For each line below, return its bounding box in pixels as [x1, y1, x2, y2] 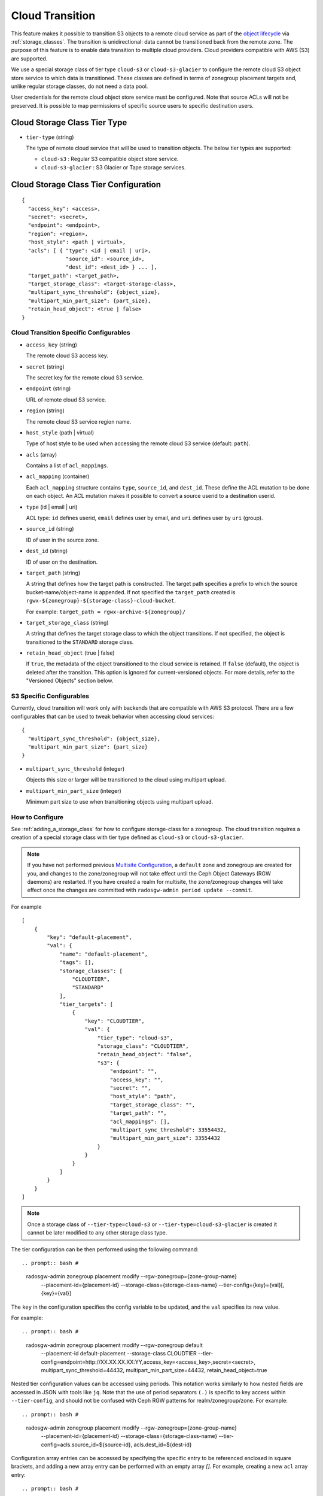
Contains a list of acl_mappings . [26, 462, 109, 469]
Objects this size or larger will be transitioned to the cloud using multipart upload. [26, 776, 227, 783]
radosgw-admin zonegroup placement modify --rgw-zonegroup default [26, 1341, 203, 1349]
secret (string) [26, 363, 65, 370]
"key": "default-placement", [47, 934, 133, 941]
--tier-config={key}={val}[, [218, 1281, 285, 1288]
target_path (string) [26, 569, 81, 576]
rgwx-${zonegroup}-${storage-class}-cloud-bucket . [26, 597, 176, 604]
